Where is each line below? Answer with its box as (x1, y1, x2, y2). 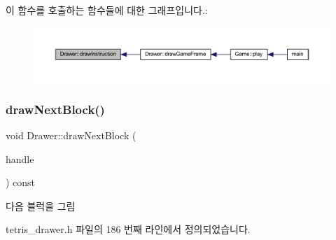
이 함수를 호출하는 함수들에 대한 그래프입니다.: (6, 3, 208, 17)
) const (6, 175, 36, 190)
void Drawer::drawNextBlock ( (6, 128, 136, 143)
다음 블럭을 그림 (6, 198, 76, 213)
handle (6, 151, 34, 166)
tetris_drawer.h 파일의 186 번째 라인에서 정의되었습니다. (6, 222, 251, 237)
